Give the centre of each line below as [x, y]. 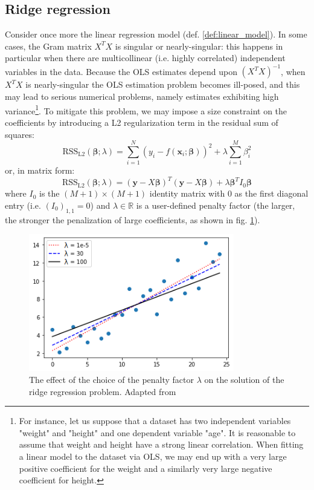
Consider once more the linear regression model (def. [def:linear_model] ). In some [156, 34]
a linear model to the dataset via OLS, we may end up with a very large [153, 456]
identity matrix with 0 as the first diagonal [229, 193]
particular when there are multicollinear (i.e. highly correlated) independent [145, 58]
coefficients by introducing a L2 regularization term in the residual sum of [142, 122]
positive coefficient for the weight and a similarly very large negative [146, 468]
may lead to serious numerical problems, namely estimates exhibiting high [142, 96]
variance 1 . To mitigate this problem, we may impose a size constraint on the [146, 109]
